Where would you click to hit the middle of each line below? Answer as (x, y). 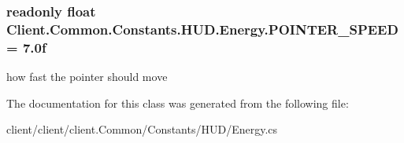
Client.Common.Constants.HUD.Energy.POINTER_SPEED (202, 29)
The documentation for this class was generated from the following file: (178, 103)
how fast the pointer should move (87, 77)
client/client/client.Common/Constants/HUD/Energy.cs (142, 129)
